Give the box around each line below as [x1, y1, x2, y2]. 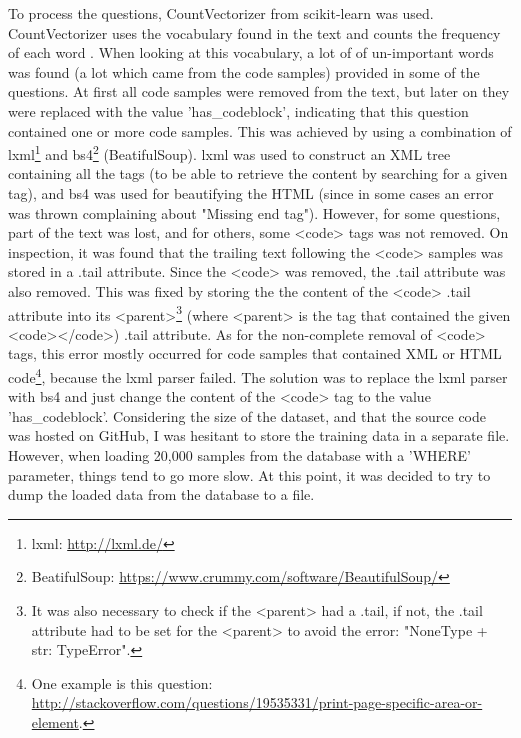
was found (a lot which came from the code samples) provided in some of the [8, 61, 480, 82]
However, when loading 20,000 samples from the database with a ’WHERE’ [8, 445, 471, 466]
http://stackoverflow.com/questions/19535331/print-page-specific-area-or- [31, 692, 483, 713]
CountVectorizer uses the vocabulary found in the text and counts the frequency [8, 22, 501, 43]
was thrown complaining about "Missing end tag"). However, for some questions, [8, 202, 501, 223]
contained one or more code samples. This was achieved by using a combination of [8, 120, 512, 141]
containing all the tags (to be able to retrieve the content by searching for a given [8, 163, 508, 184]
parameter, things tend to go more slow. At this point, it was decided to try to [8, 464, 491, 485]
